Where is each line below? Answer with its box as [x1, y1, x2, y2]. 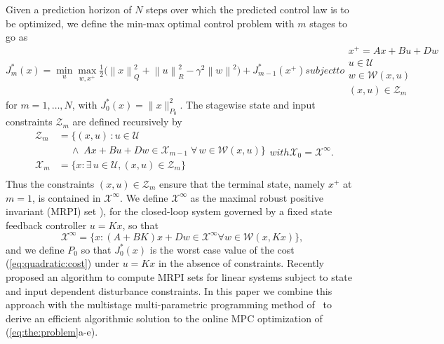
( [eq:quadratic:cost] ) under [6, 256, 119, 270]
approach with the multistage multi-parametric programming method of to [6, 297, 332, 312]
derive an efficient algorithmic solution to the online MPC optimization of [6, 310, 323, 325]
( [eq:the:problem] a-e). [6, 324, 98, 339]
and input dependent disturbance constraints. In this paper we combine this [6, 283, 332, 298]
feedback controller [6, 217, 87, 232]
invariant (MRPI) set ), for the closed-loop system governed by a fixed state [6, 204, 332, 219]
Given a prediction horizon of [6, 2, 132, 16]
